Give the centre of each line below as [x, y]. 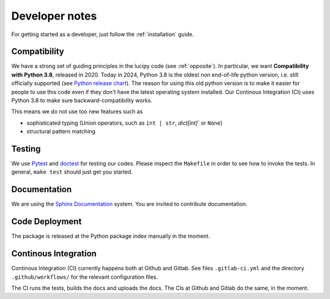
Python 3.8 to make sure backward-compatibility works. [82, 100]
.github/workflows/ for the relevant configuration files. [85, 277]
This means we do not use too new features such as [77, 112]
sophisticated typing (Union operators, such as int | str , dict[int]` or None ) [125, 123]
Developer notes [54, 16]
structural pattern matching [61, 131]
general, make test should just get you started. [72, 172]
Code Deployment [46, 222]
